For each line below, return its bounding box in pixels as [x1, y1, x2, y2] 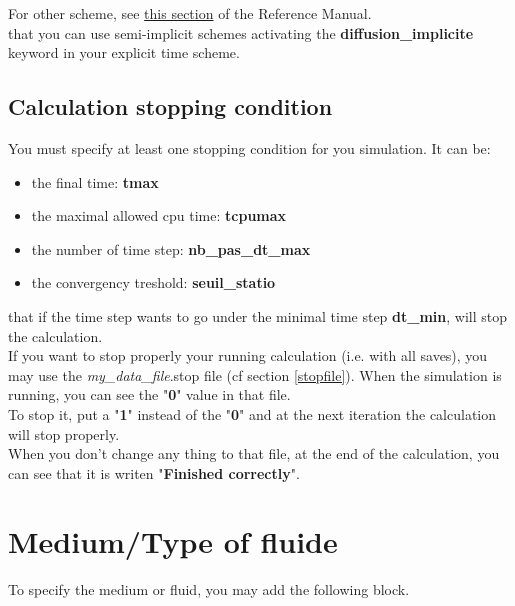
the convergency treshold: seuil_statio [31, 272, 276, 293]
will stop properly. [8, 423, 120, 444]
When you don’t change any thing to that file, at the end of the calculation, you [8, 443, 500, 464]
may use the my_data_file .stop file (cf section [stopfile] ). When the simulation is [8, 364, 502, 385]
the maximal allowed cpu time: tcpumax [31, 205, 287, 226]
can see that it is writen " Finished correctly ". [8, 462, 300, 483]
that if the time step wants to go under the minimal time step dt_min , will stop [8, 305, 508, 326]
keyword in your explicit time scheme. [8, 42, 240, 63]
